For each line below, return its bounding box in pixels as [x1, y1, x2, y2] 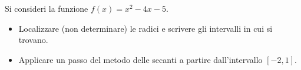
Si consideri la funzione [5, 2, 88, 14]
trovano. [18, 34, 48, 46]
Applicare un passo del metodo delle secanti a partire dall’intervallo [18, 53, 263, 65]
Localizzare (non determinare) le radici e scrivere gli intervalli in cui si [18, 22, 273, 34]
